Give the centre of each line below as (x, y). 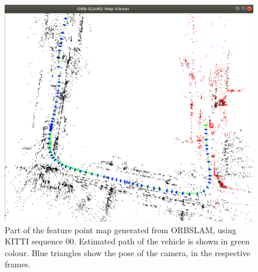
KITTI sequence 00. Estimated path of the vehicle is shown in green (127, 241)
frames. (18, 264)
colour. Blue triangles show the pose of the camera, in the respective (128, 252)
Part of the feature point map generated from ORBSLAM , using (120, 229)
